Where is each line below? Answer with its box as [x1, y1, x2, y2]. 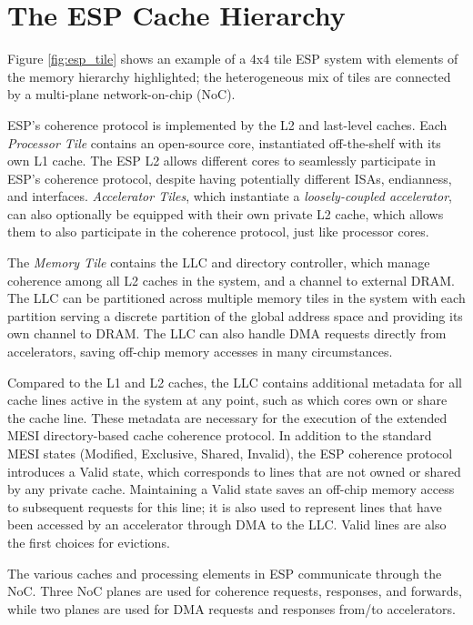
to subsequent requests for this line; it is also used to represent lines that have [7, 497, 442, 516]
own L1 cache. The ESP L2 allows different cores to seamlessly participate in [7, 151, 436, 170]
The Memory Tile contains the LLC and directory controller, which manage [7, 253, 430, 272]
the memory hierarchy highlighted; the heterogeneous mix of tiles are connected [7, 66, 451, 86]
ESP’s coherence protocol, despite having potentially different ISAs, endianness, [7, 168, 452, 187]
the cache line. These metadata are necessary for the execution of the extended [7, 408, 448, 427]
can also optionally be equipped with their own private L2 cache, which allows [7, 204, 444, 223]
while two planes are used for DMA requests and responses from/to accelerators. [7, 599, 456, 618]
